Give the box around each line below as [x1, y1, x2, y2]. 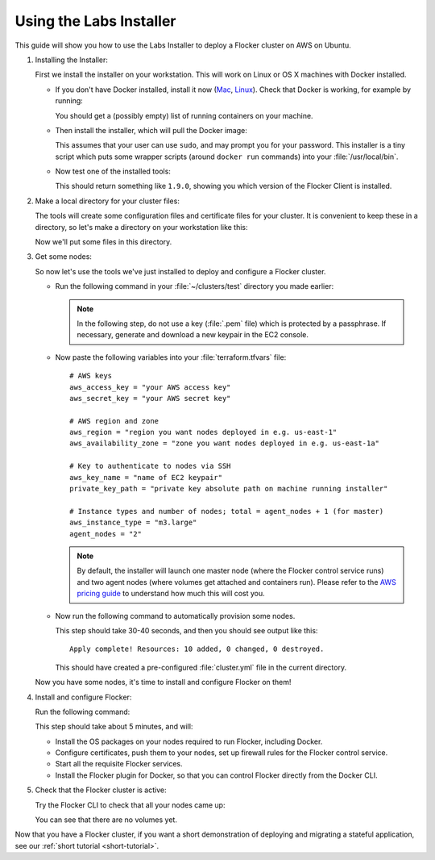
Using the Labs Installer [14, 12, 176, 30]
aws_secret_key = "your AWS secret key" [69, 394, 231, 403]
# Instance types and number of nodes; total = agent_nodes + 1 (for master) [69, 507, 384, 516]
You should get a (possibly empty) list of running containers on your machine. [55, 111, 313, 120]
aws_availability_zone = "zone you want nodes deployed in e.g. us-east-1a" [69, 439, 380, 448]
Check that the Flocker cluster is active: [35, 785, 167, 795]
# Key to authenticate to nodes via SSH [69, 461, 231, 471]
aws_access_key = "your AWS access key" [69, 382, 231, 391]
